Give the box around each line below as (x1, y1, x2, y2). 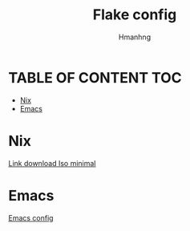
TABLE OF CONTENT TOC (8, 68, 182, 87)
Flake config (92, 6, 177, 24)
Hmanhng (119, 32, 151, 42)
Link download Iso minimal (8, 158, 96, 168)
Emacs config (8, 213, 54, 222)
